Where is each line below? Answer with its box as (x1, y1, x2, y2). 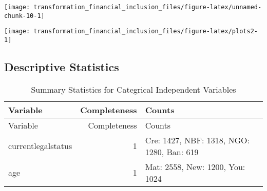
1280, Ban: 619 (145, 145, 199, 158)
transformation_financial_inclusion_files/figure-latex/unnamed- (33, 4, 262, 11)
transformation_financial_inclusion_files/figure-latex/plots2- (33, 28, 258, 35)
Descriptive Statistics (4, 59, 119, 75)
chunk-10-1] (4, 12, 45, 19)
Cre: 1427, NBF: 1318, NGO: (145, 134, 250, 146)
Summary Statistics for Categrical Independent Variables (31, 83, 236, 95)
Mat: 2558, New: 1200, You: (145, 160, 245, 173)
